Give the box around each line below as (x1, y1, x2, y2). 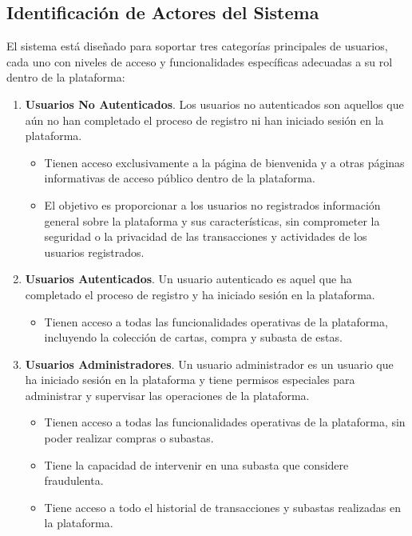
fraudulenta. (44, 472, 104, 489)
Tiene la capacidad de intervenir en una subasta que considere (44, 456, 349, 473)
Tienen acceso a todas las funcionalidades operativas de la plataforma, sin (44, 414, 406, 430)
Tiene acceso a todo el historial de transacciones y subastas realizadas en (44, 498, 401, 515)
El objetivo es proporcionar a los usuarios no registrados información (44, 196, 381, 213)
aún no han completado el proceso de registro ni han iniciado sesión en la (25, 111, 384, 128)
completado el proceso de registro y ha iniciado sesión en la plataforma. (25, 286, 375, 302)
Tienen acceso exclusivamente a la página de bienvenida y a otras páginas (44, 154, 405, 170)
